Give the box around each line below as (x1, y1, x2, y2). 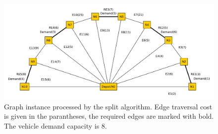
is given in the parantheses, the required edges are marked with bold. (4, 111, 214, 121)
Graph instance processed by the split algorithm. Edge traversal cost (4, 101, 213, 111)
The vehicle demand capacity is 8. (4, 120, 107, 131)
